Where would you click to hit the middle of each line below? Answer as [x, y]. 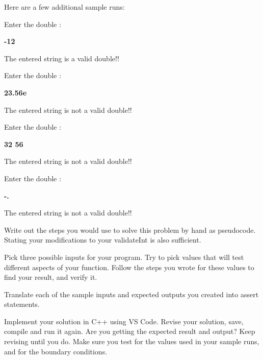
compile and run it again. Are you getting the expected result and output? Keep [130, 331]
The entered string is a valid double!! [62, 58]
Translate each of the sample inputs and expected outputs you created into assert [131, 294]
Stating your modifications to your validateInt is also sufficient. [103, 240]
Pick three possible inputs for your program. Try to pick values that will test [124, 257]
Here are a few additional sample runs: [64, 7]
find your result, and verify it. [51, 277]
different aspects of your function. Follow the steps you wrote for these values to [129, 267]
